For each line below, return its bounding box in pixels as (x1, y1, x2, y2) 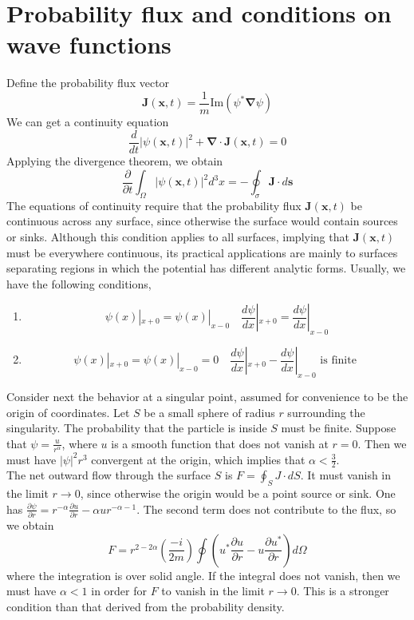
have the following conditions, (6, 275, 152, 292)
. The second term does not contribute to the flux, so (136, 500, 396, 517)
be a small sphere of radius (144, 403, 275, 420)
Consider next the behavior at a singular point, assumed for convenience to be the (6, 388, 408, 405)
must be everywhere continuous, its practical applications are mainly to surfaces (6, 244, 398, 260)
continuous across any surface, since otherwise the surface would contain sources (6, 213, 398, 229)
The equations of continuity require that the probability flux (6, 197, 302, 213)
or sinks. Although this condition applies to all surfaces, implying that (6, 229, 349, 245)
